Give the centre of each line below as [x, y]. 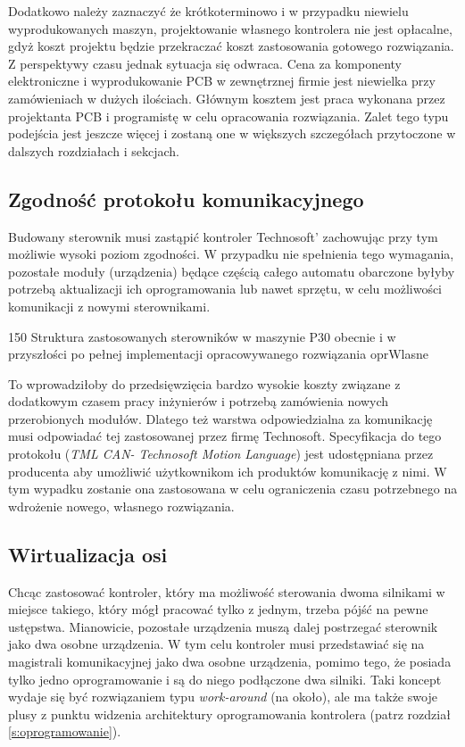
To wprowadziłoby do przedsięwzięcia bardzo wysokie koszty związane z [204, 383]
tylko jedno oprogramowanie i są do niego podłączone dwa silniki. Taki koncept [225, 679]
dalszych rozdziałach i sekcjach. [94, 150]
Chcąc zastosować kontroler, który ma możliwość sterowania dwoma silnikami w [227, 591]
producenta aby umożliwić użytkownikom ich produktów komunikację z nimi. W [228, 471]
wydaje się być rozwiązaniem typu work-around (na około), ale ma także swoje [223, 697]
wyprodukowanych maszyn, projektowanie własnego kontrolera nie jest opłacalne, [230, 28]
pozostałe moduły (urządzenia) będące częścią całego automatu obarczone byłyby [232, 271]
